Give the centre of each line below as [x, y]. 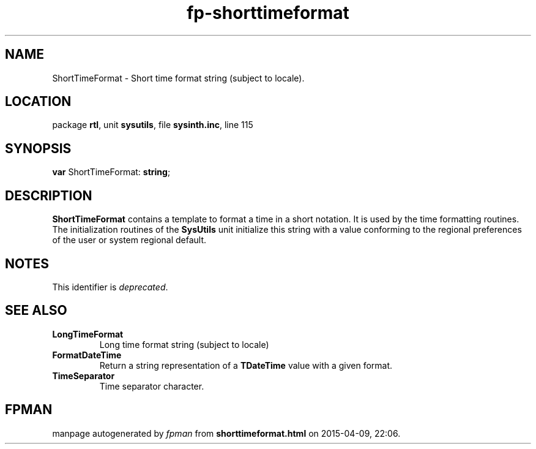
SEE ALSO [36, 311]
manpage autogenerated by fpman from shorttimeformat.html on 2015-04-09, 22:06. [226, 433]
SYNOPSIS [38, 148]
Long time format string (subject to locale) [184, 344]
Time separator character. [152, 386]
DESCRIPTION [49, 195]
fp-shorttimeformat [268, 13]
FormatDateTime [87, 355]
